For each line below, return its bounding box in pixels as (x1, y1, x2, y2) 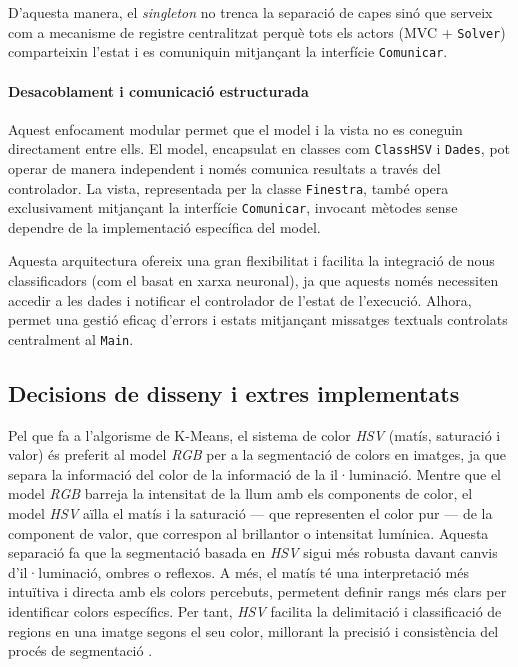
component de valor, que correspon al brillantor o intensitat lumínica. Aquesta (8, 522, 489, 543)
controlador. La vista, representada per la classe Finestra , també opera (8, 177, 449, 198)
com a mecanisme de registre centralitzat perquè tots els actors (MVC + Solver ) (8, 21, 506, 42)
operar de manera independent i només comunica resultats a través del (8, 157, 441, 178)
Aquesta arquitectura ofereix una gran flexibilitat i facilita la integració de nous (8, 250, 495, 271)
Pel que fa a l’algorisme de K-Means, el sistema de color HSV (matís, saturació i (8, 424, 501, 445)
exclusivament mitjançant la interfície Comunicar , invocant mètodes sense (8, 197, 458, 218)
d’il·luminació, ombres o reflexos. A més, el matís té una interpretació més (8, 561, 469, 582)
